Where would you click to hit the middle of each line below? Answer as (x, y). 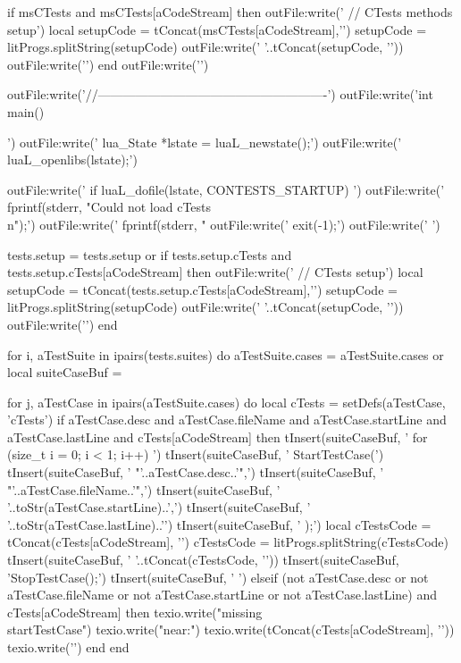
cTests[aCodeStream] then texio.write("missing (135, 612)
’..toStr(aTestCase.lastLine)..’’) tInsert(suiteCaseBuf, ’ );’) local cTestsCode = (219, 524)
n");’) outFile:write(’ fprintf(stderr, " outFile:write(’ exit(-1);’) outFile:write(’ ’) (224, 224)
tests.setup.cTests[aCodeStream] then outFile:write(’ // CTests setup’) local (215, 272)
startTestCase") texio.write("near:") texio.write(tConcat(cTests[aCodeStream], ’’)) (231, 629)
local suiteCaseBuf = (65, 372)
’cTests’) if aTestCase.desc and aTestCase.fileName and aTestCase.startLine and (227, 420)
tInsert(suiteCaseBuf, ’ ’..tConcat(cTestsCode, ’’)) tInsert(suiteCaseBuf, (203, 560)
